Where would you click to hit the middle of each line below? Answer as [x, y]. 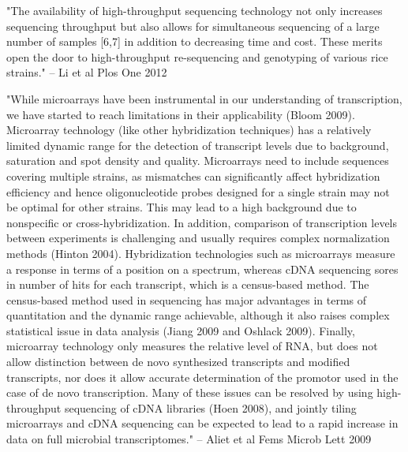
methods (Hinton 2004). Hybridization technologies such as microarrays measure [201, 253]
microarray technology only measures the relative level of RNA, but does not [192, 346]
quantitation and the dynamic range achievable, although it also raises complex [198, 315]
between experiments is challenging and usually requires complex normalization [198, 238]
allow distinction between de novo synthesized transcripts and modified [178, 362]
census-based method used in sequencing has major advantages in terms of [187, 299]
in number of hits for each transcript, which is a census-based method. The [188, 284]
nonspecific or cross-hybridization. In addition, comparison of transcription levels [202, 222]
